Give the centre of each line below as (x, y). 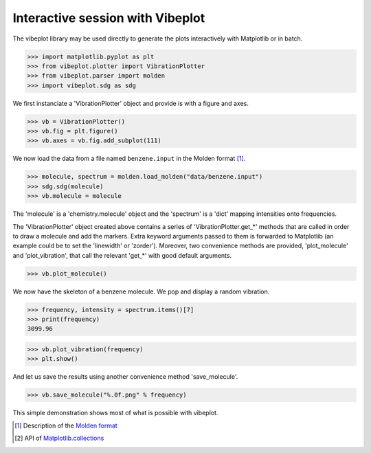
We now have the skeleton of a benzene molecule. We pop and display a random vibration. (141, 291)
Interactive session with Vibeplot (109, 18)
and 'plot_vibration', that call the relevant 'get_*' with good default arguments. (122, 255)
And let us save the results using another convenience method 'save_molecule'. (125, 377)
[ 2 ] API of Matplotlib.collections (59, 438)
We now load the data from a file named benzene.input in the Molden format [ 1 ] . (129, 159)
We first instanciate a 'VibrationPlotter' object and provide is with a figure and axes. (131, 103)
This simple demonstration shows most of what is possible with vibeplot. (115, 413)
